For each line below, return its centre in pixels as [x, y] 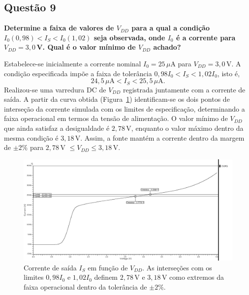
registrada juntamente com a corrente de [184, 89]
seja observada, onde [129, 37]
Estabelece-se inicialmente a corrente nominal [73, 63]
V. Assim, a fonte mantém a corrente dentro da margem [160, 137]
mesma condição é [31, 137]
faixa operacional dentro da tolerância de [85, 286]
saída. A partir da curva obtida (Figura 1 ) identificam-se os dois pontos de [117, 99]
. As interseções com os [177, 267]
